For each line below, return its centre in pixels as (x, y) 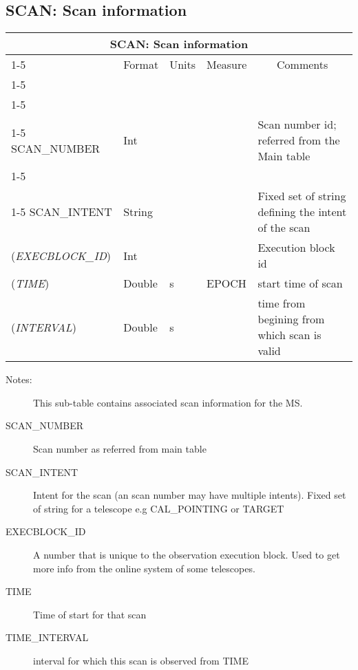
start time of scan (300, 283)
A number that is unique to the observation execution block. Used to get (187, 554)
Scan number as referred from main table (120, 448)
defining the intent (302, 212)
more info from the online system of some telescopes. (144, 568)
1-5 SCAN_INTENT (62, 212)
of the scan (284, 228)
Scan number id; (297, 125)
